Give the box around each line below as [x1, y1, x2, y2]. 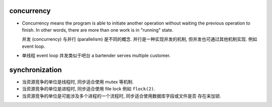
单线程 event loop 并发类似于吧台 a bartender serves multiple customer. [22, 53, 171, 59]
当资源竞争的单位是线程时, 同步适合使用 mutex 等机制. [22, 78, 134, 85]
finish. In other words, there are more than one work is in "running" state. [22, 27, 174, 33]
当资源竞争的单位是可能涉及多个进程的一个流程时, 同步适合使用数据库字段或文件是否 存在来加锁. [22, 93, 221, 99]
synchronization [9, 65, 62, 74]
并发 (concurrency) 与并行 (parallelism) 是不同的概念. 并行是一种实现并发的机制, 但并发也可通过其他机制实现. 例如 [22, 36, 257, 42]
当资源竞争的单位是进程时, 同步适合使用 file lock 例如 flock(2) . [22, 86, 156, 92]
